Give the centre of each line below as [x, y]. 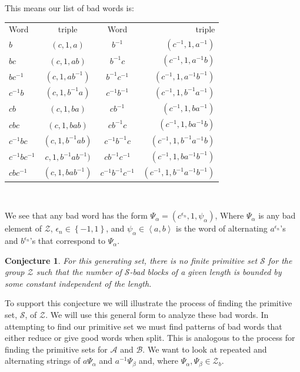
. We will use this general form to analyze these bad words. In [157, 315]
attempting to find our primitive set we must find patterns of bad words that [144, 326]
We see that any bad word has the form [76, 215]
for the [280, 260]
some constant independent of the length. [78, 283]
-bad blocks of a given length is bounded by [206, 272]
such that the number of [79, 272]
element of [23, 228]
